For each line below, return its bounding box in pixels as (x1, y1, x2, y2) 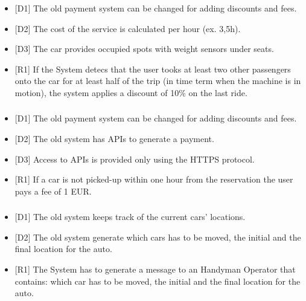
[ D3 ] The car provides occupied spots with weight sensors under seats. (14, 42, 274, 55)
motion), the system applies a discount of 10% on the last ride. (14, 86, 247, 99)
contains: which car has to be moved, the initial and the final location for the (14, 274, 301, 287)
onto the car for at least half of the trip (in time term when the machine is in (14, 74, 301, 87)
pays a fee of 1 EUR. (14, 184, 92, 197)
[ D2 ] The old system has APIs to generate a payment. (14, 132, 214, 144)
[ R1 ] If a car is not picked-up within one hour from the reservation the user (14, 173, 293, 186)
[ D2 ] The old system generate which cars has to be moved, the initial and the (14, 230, 301, 243)
